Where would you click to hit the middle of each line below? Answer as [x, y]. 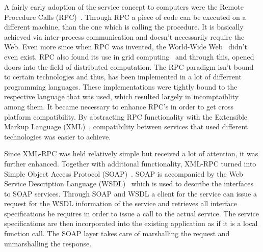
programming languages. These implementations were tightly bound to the [121, 86]
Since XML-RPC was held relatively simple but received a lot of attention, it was [131, 153]
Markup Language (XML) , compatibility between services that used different [126, 127]
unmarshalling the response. [48, 243]
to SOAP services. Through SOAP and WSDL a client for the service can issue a [130, 193]
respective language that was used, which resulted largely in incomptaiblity [122, 96]
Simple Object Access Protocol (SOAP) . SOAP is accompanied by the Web [124, 173]
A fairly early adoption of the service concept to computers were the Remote [124, 7]
